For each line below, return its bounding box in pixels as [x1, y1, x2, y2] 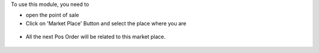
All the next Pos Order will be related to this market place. [25, 33, 165, 41]
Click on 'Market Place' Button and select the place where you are [25, 19, 187, 26]
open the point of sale [25, 12, 79, 19]
